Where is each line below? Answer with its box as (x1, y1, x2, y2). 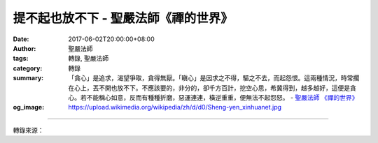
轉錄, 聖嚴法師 (68, 54, 108, 63)
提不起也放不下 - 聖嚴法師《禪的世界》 (13, 10, 234, 26)
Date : (13, 35, 29, 43)
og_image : (13, 103, 45, 112)
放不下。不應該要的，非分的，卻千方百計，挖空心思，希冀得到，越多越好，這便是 (116, 84, 350, 92)
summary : (13, 74, 44, 82)
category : (13, 63, 43, 73)
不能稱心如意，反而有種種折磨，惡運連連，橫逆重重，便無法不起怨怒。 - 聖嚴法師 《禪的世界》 (86, 93, 358, 101)
